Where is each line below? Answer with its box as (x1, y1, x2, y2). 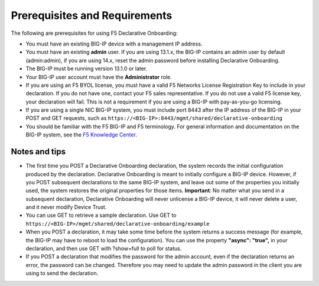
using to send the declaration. (25, 269, 99, 277)
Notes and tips (11, 147, 66, 157)
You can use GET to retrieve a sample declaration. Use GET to (25, 212, 177, 219)
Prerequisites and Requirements (11, 9, 172, 22)
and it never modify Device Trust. (25, 204, 107, 211)
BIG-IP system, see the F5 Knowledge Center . (25, 131, 137, 138)
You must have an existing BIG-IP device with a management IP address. (25, 40, 203, 47)
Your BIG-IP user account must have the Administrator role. (25, 73, 172, 80)
